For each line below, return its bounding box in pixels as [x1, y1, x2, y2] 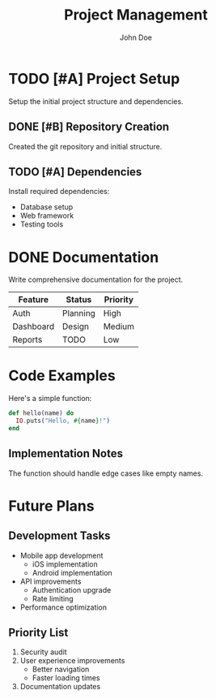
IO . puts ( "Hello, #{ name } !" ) [15, 416, 111, 425]
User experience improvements [19, 656, 125, 666]
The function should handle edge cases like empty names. [8, 468, 204, 478]
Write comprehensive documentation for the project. [8, 274, 184, 285]
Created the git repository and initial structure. [8, 141, 163, 151]
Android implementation [32, 567, 113, 577]
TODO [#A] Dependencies [8, 165, 142, 179]
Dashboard [12, 321, 55, 332]
